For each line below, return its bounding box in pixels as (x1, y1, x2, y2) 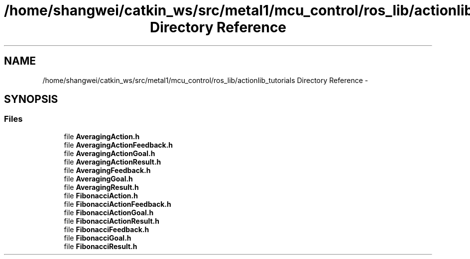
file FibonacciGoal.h (64, 233, 131, 242)
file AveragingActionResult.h (64, 157, 161, 166)
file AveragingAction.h (64, 132, 140, 141)
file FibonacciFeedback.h (64, 225, 149, 234)
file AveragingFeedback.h (64, 166, 151, 174)
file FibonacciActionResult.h (64, 216, 160, 225)
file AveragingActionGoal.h (64, 149, 155, 158)
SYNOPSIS (4, 93, 58, 106)
